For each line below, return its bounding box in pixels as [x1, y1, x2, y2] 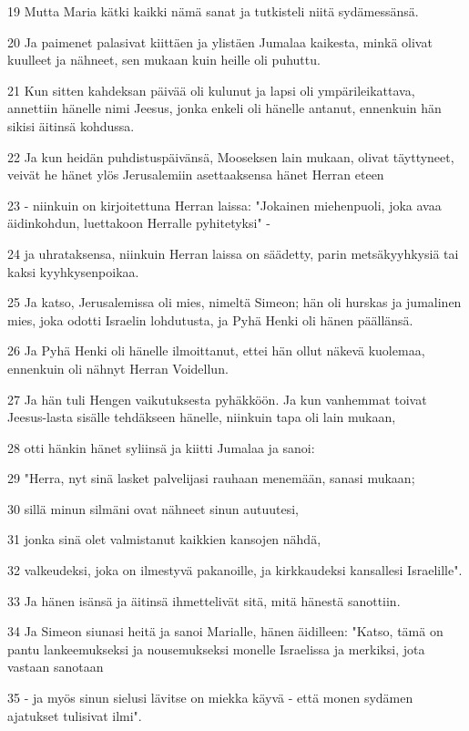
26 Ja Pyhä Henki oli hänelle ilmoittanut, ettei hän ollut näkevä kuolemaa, [7, 341, 425, 360]
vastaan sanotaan [7, 657, 104, 676]
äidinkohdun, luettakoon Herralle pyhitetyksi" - [7, 213, 270, 232]
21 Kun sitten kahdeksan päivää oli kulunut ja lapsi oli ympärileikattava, [7, 80, 415, 99]
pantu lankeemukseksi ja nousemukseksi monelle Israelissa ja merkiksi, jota [7, 639, 425, 658]
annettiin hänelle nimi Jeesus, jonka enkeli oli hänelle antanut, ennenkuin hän [7, 98, 442, 118]
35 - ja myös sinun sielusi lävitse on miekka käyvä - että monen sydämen [7, 688, 413, 707]
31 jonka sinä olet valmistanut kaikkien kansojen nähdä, [7, 530, 321, 549]
